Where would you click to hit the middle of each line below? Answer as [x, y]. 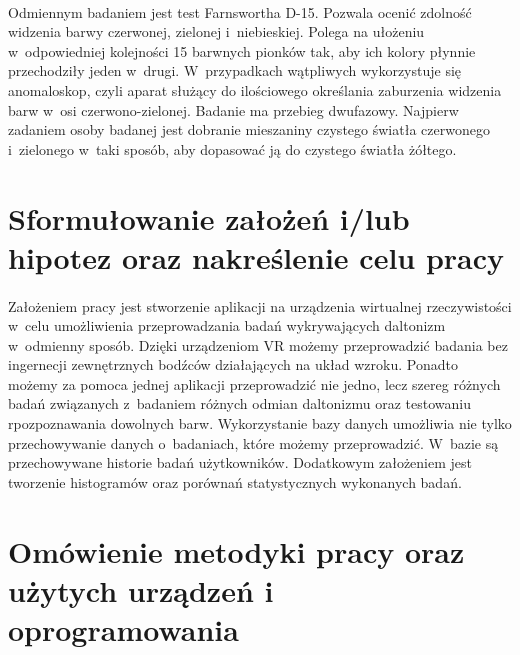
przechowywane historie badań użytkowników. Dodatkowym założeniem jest [240, 462]
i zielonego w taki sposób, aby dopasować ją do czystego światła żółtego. [232, 148]
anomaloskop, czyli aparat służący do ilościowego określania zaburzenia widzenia [255, 89]
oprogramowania [123, 629]
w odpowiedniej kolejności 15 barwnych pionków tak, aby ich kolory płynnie [242, 50]
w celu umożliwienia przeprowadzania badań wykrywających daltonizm [227, 325]
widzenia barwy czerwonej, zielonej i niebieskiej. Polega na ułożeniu [216, 31]
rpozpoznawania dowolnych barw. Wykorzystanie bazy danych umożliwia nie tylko [260, 423]
